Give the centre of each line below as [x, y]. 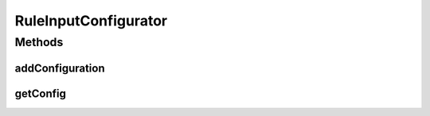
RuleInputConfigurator [91, 21]
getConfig [41, 93]
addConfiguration [60, 68]
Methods [39, 42]
